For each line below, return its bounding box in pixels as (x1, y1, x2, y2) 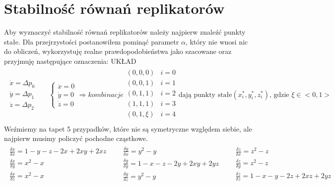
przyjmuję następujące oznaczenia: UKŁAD (4, 55, 136, 66)
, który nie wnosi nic (185, 36, 248, 46)
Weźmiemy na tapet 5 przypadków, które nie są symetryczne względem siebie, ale (4, 123, 252, 134)
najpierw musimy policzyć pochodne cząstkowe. (4, 133, 148, 143)
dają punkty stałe (178, 91, 232, 98)
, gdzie (269, 91, 289, 98)
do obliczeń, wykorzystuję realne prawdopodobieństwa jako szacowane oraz (4, 46, 232, 56)
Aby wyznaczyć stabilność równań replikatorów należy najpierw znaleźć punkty (4, 27, 246, 37)
